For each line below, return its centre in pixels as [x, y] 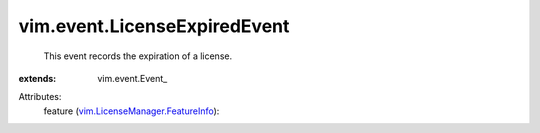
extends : [37, 78]
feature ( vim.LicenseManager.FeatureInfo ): [131, 111]
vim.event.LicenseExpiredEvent [154, 26]
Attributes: [40, 97]
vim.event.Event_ [132, 78]
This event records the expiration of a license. [138, 56]
